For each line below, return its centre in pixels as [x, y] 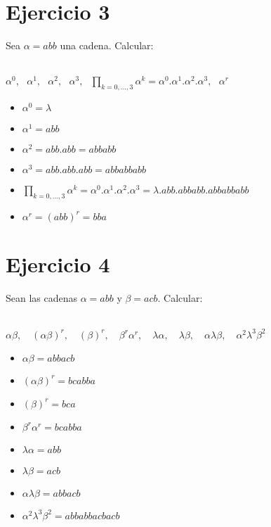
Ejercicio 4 [58, 264]
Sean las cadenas [42, 298]
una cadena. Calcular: [107, 45]
